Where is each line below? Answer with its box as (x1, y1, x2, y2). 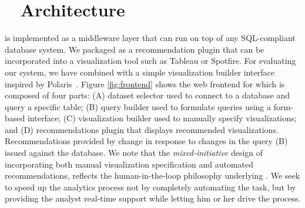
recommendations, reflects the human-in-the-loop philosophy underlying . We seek (5, 169, 300, 182)
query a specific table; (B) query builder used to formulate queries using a (5, 100, 271, 112)
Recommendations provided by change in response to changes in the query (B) (5, 135, 288, 147)
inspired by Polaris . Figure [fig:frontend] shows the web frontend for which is (5, 77, 285, 90)
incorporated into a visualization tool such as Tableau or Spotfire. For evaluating (5, 54, 296, 67)
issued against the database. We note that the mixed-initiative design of (5, 146, 263, 159)
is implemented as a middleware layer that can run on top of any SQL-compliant (5, 32, 296, 44)
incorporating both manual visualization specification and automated (5, 158, 254, 170)
